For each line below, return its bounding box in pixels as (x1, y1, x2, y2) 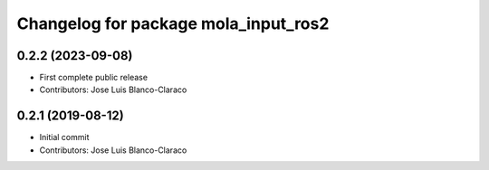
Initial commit (39, 132, 90, 143)
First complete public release (39, 72, 149, 83)
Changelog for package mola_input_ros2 (16, 14, 330, 33)
